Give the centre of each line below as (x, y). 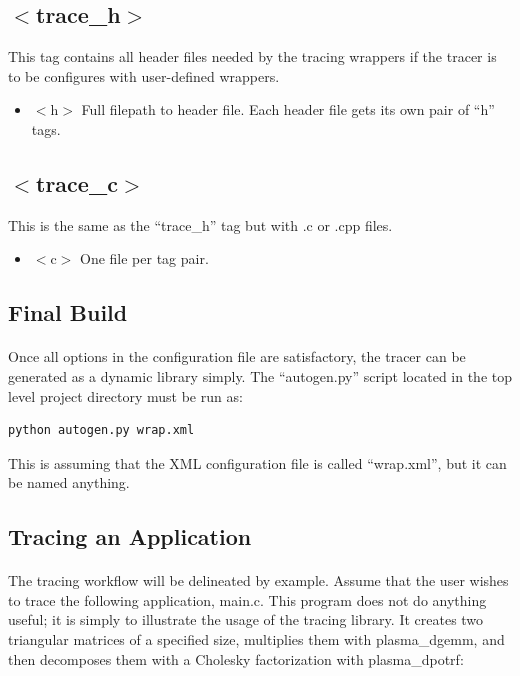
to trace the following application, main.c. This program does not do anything (247, 599)
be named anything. (69, 482)
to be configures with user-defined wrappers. (144, 75)
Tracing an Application (130, 536)
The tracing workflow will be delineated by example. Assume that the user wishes (258, 580)
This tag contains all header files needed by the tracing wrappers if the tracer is (252, 56)
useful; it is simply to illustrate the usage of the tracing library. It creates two (246, 619)
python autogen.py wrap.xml (101, 430)
